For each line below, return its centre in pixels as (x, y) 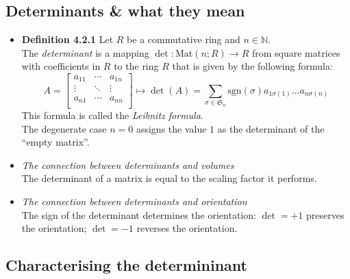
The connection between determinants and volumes (128, 164)
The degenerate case (64, 128)
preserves (325, 214)
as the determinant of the (271, 128)
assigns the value (171, 128)
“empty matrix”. (55, 142)
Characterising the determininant (126, 265)
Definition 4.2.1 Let (67, 39)
